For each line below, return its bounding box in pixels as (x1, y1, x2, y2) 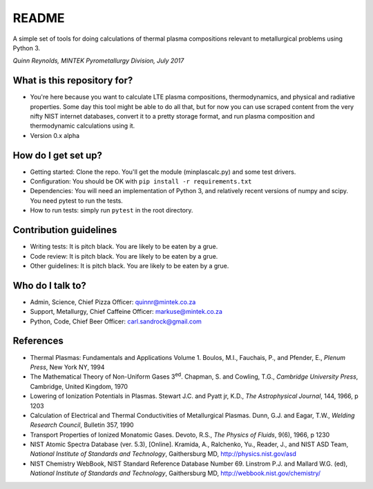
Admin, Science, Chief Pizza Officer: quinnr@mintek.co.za (30, 297, 196, 306)
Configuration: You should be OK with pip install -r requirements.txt (30, 177, 252, 186)
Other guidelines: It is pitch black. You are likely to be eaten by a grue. (30, 261, 229, 270)
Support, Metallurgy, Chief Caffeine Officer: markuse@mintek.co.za (30, 308, 222, 316)
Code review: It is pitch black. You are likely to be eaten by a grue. (30, 252, 218, 260)
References (12, 335, 64, 347)
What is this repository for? (12, 74, 133, 86)
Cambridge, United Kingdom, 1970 (30, 382, 128, 390)
